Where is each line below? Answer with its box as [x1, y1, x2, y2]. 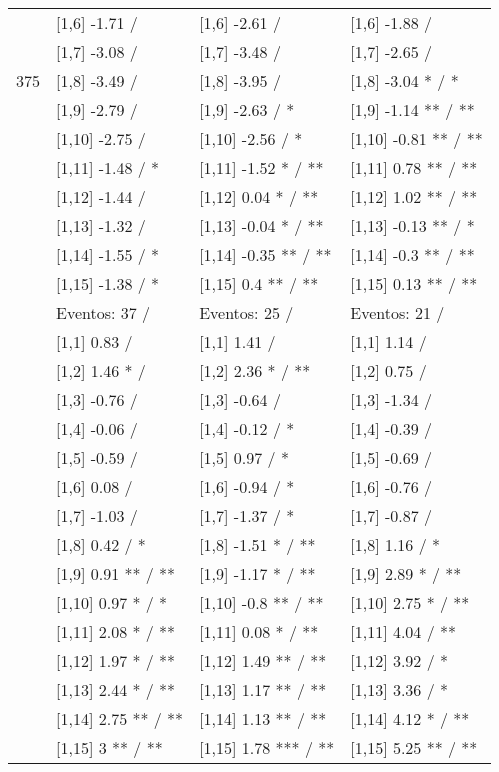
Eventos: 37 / [56, 301, 151, 324]
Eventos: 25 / [199, 301, 294, 324]
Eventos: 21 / [350, 301, 445, 324]
